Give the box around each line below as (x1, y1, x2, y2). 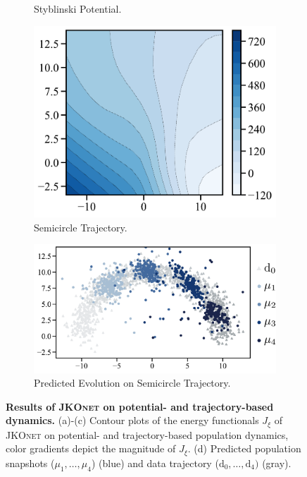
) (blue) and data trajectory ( (91, 455, 219, 470)
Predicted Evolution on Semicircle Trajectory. (34, 375, 231, 390)
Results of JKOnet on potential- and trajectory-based (6, 399, 274, 413)
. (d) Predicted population (187, 441, 301, 456)
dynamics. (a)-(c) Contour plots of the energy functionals (6, 413, 259, 428)
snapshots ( (6, 455, 55, 470)
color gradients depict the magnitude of (6, 441, 176, 456)
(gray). (262, 455, 292, 470)
